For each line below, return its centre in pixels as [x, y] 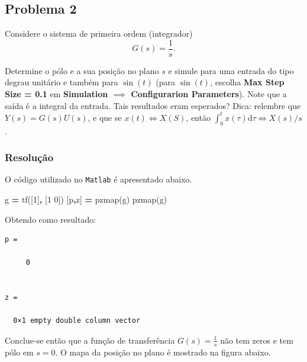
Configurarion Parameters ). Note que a [209, 94]
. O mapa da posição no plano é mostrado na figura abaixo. [163, 352]
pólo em [19, 352]
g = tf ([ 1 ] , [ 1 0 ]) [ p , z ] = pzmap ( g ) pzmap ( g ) [86, 199]
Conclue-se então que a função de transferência [90, 340]
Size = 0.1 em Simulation [56, 94]
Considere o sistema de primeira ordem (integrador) [99, 33]
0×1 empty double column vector [77, 321]
